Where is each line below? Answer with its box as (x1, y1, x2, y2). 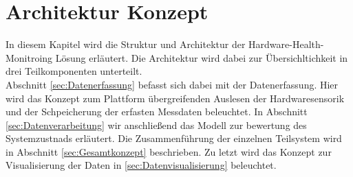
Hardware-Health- (248, 37, 324, 51)
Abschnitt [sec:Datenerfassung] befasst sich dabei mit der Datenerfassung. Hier (6, 77, 339, 91)
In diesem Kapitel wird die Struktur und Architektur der (6, 37, 246, 51)
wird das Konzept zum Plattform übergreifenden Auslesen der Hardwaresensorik (6, 91, 345, 105)
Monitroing (6, 50, 53, 64)
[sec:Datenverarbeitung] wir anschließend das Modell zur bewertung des (6, 117, 307, 132)
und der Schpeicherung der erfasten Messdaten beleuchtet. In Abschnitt (6, 104, 308, 119)
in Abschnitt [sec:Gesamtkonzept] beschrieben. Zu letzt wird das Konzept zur (6, 144, 332, 158)
